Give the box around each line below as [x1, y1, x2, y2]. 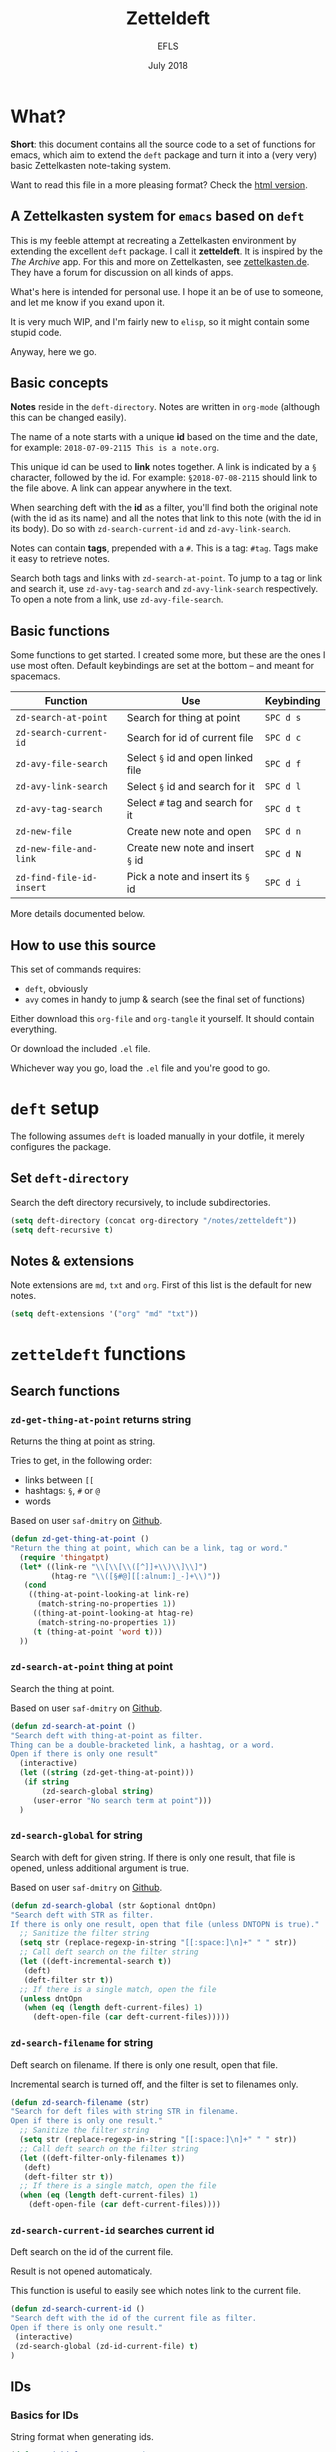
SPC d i [264, 877, 302, 889]
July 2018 [148, 59, 188, 71]
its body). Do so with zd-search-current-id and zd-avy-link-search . [10, 523, 292, 535]
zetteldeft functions [10, 1343, 187, 1366]
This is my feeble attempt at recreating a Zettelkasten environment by [10, 234, 297, 246]
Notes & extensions [10, 1252, 135, 1269]
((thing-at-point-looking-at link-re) [28, 1590, 190, 1600]
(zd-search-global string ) [41, 1786, 155, 1796]
